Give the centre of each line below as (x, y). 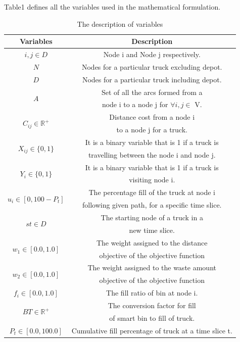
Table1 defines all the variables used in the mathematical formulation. (112, 7)
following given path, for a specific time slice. (152, 205)
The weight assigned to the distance (152, 242)
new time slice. (152, 230)
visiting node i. (152, 180)
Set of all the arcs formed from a (152, 92)
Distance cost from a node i (152, 117)
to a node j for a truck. (152, 130)
